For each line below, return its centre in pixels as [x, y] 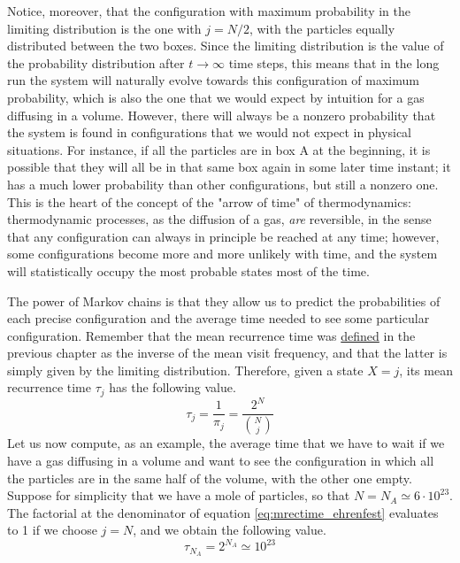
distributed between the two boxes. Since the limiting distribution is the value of [226, 46]
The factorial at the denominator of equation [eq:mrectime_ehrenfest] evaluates [223, 512]
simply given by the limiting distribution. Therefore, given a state [185, 370]
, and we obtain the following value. [230, 530]
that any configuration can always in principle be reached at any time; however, [223, 236]
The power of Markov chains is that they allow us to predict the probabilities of [224, 301]
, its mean [426, 370]
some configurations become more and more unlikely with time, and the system [222, 254]
